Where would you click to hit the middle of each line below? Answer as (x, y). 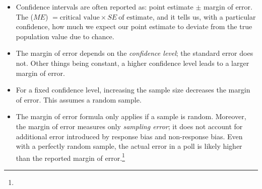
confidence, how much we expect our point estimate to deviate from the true (134, 26)
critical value (80, 17)
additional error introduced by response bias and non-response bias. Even (129, 136)
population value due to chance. (65, 36)
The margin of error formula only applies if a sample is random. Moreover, (131, 116)
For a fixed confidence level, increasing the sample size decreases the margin (133, 90)
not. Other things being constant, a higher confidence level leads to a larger (133, 63)
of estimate (136, 17)
